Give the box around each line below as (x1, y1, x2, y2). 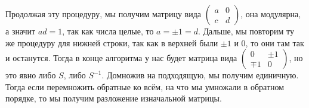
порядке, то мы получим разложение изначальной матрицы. (5, 92, 222, 104)
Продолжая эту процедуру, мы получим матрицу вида (5, 8, 201, 20)
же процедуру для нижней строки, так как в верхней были (5, 36, 218, 49)
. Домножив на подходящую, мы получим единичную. (101, 69, 299, 81)
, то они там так (245, 36, 304, 49)
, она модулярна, (240, 8, 301, 20)
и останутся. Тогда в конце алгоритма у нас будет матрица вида (5, 52, 237, 64)
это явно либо (5, 69, 56, 81)
